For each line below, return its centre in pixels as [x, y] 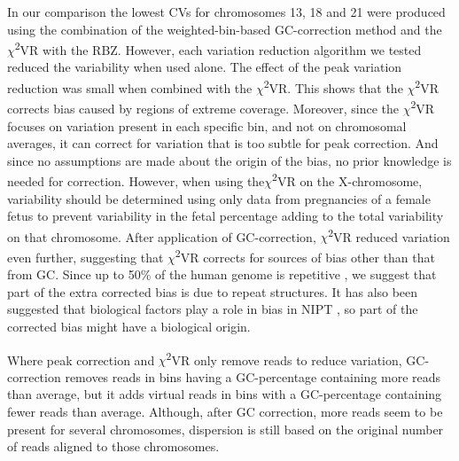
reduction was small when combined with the [130, 87]
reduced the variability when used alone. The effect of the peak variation [205, 67]
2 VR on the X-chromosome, [347, 180]
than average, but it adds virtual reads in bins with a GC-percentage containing [225, 394]
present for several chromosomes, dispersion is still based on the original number [226, 429]
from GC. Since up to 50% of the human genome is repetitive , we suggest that [222, 274]
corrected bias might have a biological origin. [129, 327]
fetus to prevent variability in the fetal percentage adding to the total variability [226, 216]
